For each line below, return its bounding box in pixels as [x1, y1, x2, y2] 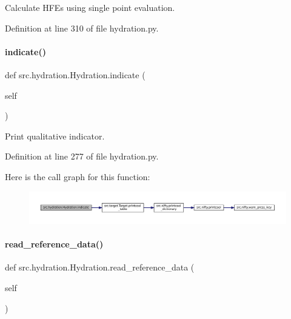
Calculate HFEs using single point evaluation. [5, 1, 175, 13]
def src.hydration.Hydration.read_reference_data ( [5, 261, 195, 274]
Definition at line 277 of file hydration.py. [5, 150, 159, 163]
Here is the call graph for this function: [5, 170, 150, 183]
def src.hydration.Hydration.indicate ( [5, 68, 145, 81]
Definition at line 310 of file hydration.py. [5, 21, 159, 34]
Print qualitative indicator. [5, 129, 105, 142]
